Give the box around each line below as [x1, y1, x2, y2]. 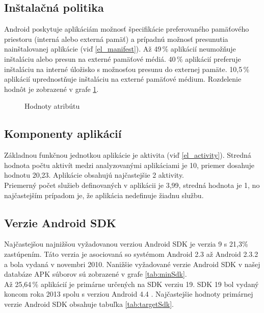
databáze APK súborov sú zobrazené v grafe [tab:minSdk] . [4, 269, 187, 279]
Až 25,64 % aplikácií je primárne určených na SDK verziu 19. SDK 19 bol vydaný [4, 278, 259, 289]
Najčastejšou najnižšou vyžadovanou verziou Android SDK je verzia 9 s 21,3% [4, 238, 248, 249]
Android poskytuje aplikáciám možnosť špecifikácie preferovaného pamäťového [4, 23, 249, 34]
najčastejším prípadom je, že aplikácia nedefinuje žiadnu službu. [4, 189, 204, 200]
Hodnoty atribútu [24, 101, 80, 111]
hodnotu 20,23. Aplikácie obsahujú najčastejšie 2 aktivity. [4, 170, 184, 180]
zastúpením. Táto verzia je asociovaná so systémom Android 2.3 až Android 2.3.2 [4, 248, 258, 259]
